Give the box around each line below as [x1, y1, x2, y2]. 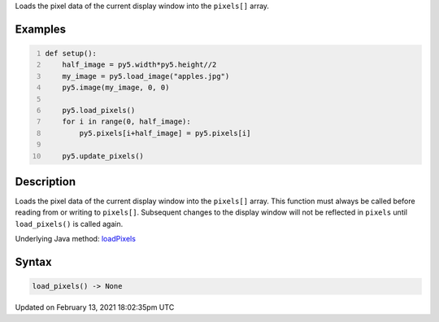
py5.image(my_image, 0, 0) [62, 83, 170, 93]
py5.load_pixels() [62, 106, 136, 115]
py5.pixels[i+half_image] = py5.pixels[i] [79, 128, 251, 137]
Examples [15, 22, 67, 36]
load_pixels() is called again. [15, 219, 124, 228]
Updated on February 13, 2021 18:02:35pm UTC [15, 302, 175, 312]
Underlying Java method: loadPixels [15, 234, 136, 244]
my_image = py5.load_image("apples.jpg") [62, 72, 230, 80]
